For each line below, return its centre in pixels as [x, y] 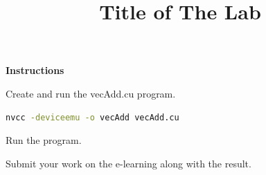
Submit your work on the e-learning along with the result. [128, 163]
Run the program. [44, 140]
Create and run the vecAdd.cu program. [91, 93]
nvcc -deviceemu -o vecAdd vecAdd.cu [92, 117]
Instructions [35, 70]
